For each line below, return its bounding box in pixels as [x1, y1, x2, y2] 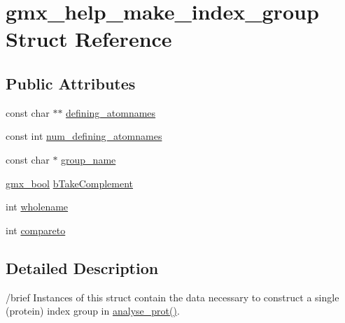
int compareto [6, 222, 66, 237]
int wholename [6, 199, 69, 214]
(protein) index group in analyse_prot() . [6, 303, 180, 318]
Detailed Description [6, 257, 159, 278]
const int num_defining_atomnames [6, 129, 162, 143]
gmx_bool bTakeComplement [6, 175, 134, 190]
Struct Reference [6, 24, 172, 53]
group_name [61, 152, 116, 166]
